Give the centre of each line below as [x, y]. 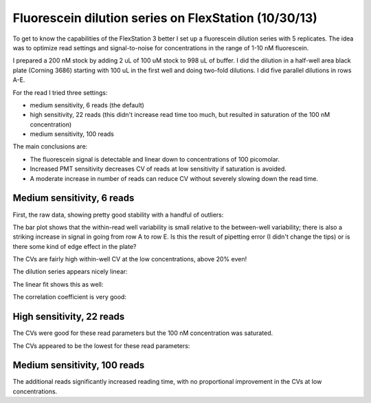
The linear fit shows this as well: [58, 284]
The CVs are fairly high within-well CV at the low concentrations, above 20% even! [130, 259]
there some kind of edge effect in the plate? [75, 246]
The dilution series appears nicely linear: [70, 272]
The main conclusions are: [50, 146]
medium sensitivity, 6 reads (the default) [87, 105]
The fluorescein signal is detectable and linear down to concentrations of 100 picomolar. [155, 159]
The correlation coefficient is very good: [70, 297]
